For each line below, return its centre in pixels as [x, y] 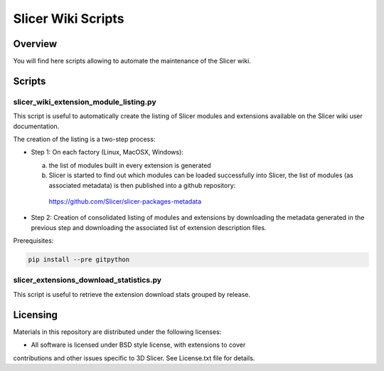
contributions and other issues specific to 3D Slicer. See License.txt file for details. [134, 358]
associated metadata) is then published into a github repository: [142, 185]
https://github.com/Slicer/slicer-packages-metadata [125, 201]
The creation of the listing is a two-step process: [84, 139]
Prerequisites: [33, 241]
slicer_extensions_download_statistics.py [87, 280]
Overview [35, 44]
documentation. [36, 126]
